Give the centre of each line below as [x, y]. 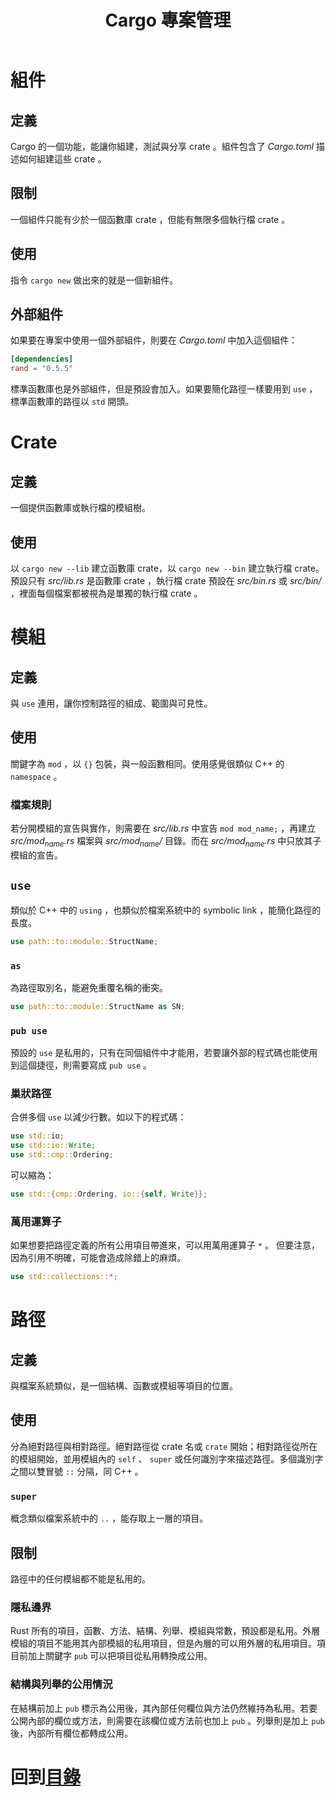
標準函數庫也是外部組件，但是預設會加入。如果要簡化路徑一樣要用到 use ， [164, 389]
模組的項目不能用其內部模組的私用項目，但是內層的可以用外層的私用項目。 [163, 1643]
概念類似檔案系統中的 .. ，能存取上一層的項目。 [109, 1518]
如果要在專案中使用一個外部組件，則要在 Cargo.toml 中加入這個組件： [154, 340]
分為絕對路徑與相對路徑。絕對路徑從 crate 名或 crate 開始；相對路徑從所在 [164, 1446]
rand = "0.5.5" [42, 369]
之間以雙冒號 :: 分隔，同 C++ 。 [77, 1471]
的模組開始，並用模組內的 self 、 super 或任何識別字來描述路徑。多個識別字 [167, 1458]
